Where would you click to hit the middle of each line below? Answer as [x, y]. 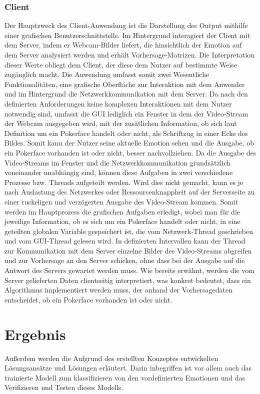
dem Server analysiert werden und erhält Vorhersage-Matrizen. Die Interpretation [130, 54]
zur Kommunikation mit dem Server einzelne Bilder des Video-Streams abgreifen [128, 250]
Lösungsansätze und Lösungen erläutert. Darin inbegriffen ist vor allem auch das [128, 368]
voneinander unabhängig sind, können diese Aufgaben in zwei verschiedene [119, 172]
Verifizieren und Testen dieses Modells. [64, 387]
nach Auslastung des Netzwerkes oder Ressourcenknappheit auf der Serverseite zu [130, 192]
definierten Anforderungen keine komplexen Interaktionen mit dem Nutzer [118, 103]
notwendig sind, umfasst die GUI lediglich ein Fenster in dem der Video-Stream [126, 113]
